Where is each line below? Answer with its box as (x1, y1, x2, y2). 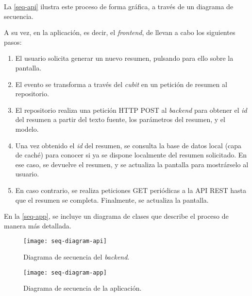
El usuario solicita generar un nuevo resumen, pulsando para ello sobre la (15, 53, 234, 63)
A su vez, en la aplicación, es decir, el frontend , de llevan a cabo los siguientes (4, 27, 235, 37)
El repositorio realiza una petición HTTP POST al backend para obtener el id (15, 104, 247, 115)
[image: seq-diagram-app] (23, 269, 107, 276)
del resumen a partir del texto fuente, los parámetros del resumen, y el (15, 114, 225, 124)
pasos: (4, 36, 22, 47)
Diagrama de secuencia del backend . (23, 251, 130, 261)
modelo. (15, 123, 39, 134)
